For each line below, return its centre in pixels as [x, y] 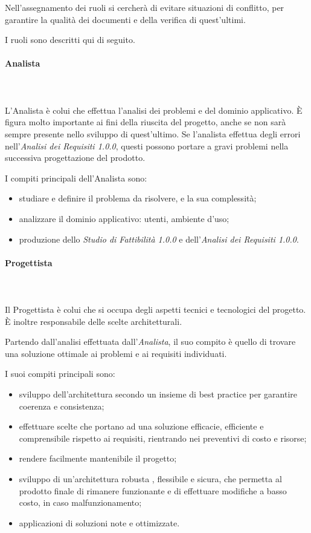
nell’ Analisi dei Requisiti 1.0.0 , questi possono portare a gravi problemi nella [147, 146]
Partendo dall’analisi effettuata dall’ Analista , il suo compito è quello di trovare [150, 342]
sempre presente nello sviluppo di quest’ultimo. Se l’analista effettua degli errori [153, 133]
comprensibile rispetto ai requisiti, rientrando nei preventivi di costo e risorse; [163, 438]
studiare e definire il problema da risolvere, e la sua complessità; [138, 198]
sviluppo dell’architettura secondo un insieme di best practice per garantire [158, 394]
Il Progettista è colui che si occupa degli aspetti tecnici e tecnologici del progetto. [155, 309]
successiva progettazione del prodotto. [75, 158]
